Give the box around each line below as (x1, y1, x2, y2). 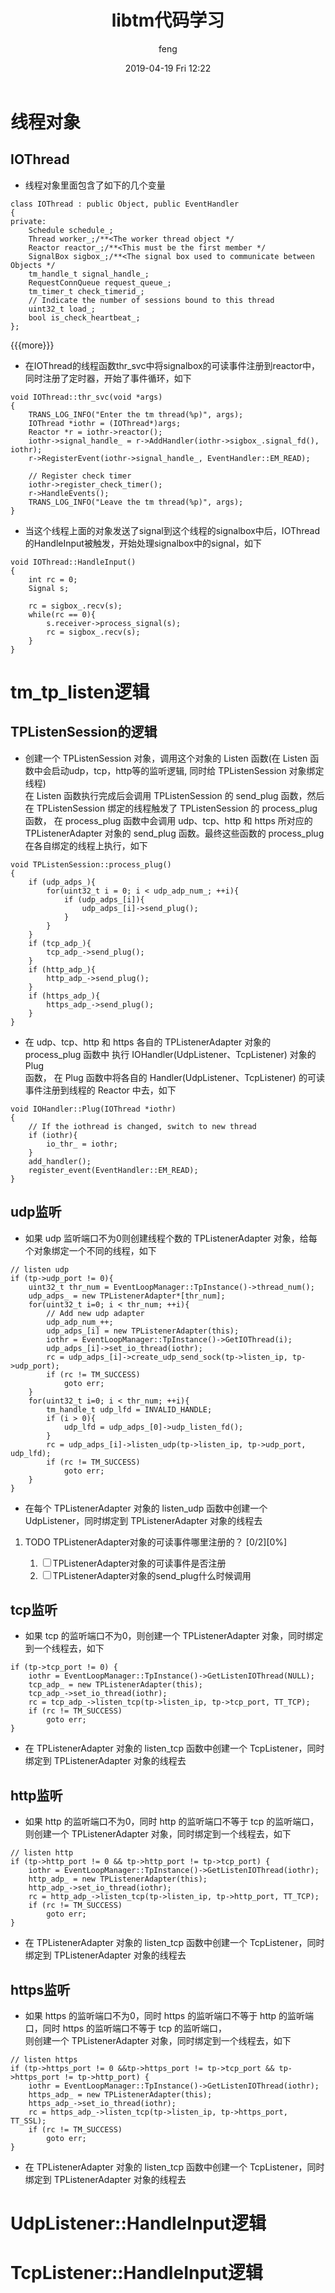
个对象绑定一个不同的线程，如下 (24, 1244, 157, 1256)
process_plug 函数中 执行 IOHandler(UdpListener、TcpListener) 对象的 (24, 1048, 317, 1060)
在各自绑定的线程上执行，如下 (24, 839, 148, 851)
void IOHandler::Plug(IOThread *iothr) (10, 1104, 177, 1114)
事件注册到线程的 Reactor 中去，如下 (24, 1084, 177, 1096)
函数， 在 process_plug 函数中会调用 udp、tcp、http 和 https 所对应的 (24, 814, 313, 826)
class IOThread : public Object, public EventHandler (10, 199, 240, 209)
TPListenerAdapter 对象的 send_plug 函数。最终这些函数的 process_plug (24, 827, 325, 839)
